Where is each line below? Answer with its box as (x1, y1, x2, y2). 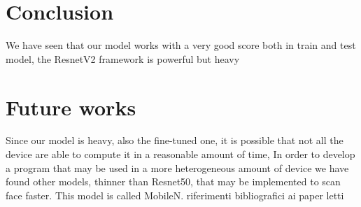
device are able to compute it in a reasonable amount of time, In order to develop (6, 147, 355, 162)
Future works (6, 92, 136, 121)
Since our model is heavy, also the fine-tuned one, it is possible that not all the (6, 133, 344, 148)
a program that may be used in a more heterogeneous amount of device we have (6, 160, 349, 175)
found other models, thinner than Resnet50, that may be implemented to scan (6, 174, 341, 189)
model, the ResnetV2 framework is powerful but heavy (6, 51, 240, 66)
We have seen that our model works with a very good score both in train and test (6, 38, 356, 52)
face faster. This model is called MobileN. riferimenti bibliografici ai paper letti (6, 187, 344, 202)
